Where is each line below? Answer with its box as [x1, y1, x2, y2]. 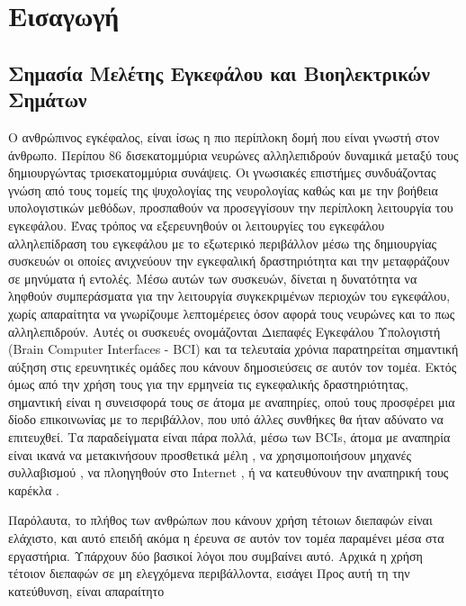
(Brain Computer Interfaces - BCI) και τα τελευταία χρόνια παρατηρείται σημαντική [8, 339, 459, 358]
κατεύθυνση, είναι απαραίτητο [8, 581, 165, 600]
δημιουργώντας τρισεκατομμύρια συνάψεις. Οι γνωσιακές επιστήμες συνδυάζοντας [8, 163, 436, 182]
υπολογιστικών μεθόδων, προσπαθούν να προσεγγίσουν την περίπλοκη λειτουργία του [8, 198, 453, 217]
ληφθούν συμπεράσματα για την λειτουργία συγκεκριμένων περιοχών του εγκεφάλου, [8, 286, 451, 305]
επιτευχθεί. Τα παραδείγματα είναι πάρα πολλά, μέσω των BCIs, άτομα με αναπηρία [8, 428, 451, 447]
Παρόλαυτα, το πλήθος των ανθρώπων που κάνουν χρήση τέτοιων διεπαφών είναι [8, 511, 433, 529]
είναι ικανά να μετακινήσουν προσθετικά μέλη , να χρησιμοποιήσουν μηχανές [8, 445, 411, 464]
